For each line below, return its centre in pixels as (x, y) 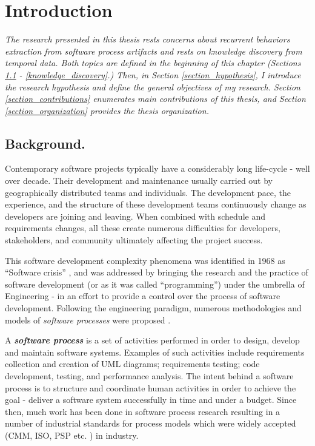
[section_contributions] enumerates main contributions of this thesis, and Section (155, 99)
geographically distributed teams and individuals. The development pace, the (148, 192)
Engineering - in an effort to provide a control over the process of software (143, 296)
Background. (45, 143)
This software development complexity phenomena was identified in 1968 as (145, 260)
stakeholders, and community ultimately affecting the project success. (134, 240)
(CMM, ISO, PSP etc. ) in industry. (72, 435)
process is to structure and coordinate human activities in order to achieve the (151, 387)
